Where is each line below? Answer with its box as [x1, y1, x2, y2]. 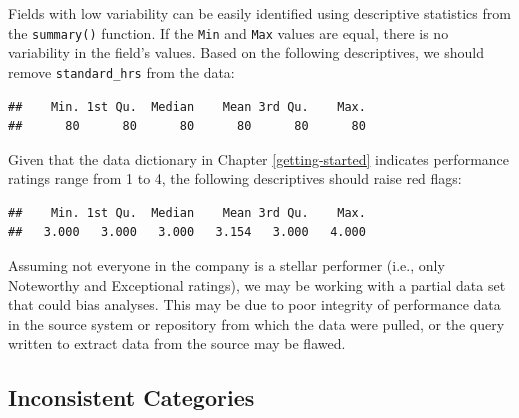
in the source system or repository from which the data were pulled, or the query [8, 313, 505, 334]
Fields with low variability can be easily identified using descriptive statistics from [8, 3, 511, 23]
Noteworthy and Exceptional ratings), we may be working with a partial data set [8, 274, 506, 295]
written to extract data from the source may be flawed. [8, 333, 346, 354]
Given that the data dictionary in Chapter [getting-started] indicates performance [8, 148, 510, 169]
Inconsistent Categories [8, 382, 255, 413]
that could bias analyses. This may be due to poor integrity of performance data [8, 294, 501, 315]
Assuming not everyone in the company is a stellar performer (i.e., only [8, 255, 445, 276]
